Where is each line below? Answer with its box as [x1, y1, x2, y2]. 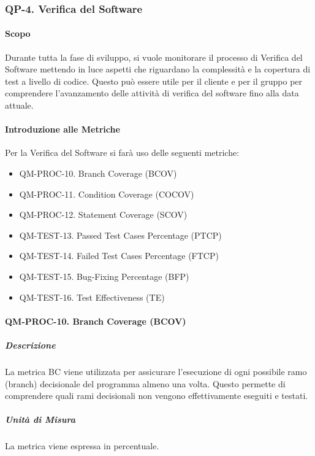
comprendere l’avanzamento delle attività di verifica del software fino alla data [5, 87, 299, 99]
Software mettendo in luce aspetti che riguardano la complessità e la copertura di [5, 63, 311, 75]
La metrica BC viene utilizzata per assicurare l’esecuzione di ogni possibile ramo [5, 365, 307, 377]
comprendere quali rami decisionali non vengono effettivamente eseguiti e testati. [5, 389, 308, 402]
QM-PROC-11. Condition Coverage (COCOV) [19, 187, 194, 200]
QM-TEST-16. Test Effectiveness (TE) [19, 290, 165, 303]
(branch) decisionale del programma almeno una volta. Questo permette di [5, 377, 286, 390]
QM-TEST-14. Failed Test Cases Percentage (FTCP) [19, 249, 219, 262]
